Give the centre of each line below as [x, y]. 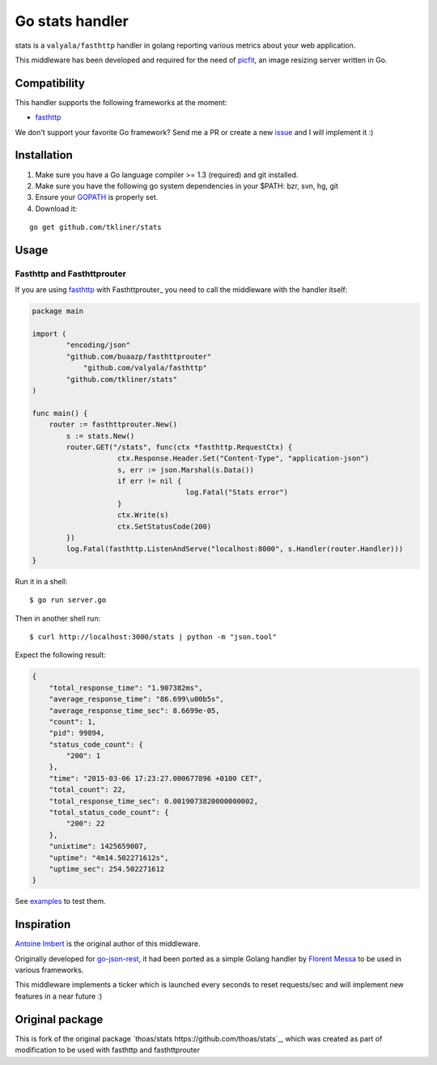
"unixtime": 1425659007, [98, 846]
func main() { [60, 413]
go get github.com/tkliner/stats [95, 227]
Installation [44, 155]
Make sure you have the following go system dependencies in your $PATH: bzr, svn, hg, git [187, 185]
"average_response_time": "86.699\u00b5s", [136, 699]
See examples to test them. [60, 902]
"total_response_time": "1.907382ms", [126, 687]
